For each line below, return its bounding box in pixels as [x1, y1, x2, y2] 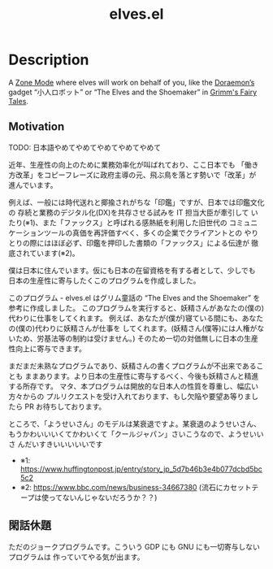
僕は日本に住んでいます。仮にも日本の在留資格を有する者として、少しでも [8, 265, 256, 275]
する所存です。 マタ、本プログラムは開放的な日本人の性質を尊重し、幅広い [8, 381, 258, 391]
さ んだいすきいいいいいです [8, 439, 103, 449]
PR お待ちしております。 [24, 402, 106, 411]
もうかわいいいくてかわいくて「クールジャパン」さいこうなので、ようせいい [8, 428, 264, 439]
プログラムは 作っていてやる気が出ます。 [8, 552, 145, 562]
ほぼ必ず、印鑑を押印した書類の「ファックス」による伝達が [50, 237, 250, 248]
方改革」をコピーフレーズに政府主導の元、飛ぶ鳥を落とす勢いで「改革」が [8, 170, 257, 180]
